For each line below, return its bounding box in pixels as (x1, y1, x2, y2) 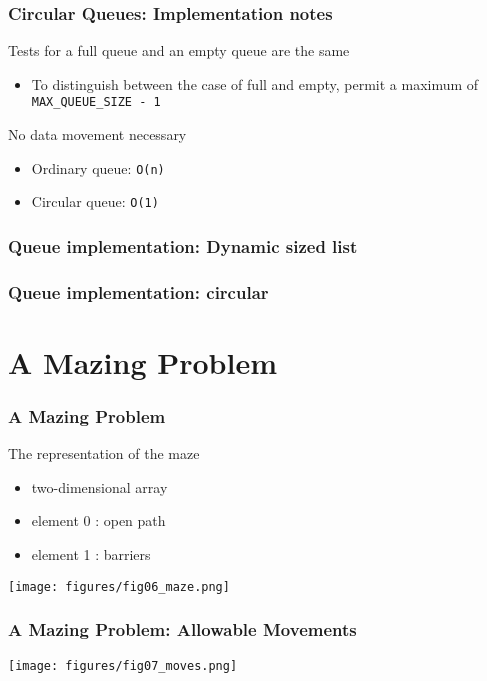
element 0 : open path (31, 510, 166, 531)
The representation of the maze (8, 443, 200, 464)
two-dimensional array (31, 476, 168, 497)
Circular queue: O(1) (31, 191, 159, 212)
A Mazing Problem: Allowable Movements (8, 617, 357, 642)
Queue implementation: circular (8, 279, 269, 304)
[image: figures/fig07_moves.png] (8, 658, 238, 673)
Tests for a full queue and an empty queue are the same (8, 40, 350, 61)
